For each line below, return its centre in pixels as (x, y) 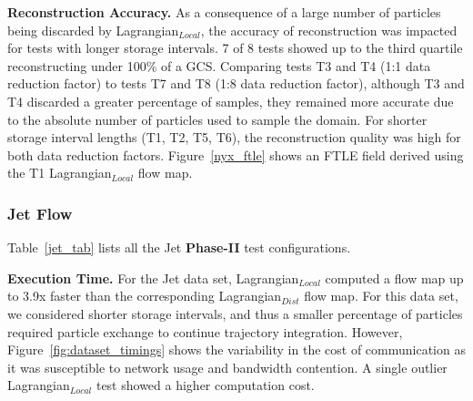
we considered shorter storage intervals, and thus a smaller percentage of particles (235, 313)
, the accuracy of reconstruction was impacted (329, 30)
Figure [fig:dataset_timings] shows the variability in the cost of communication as (236, 350)
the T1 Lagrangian (60, 173)
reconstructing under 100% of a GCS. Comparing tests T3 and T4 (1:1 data (219, 65)
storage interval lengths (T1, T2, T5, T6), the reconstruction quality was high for (234, 137)
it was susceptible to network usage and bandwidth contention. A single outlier (227, 367)
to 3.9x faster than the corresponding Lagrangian (145, 296)
